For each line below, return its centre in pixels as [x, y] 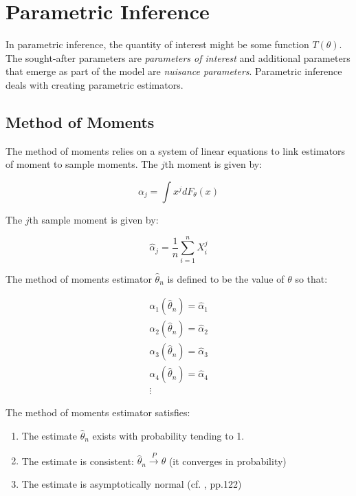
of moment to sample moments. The [82, 164]
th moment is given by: [213, 164]
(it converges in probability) [227, 461]
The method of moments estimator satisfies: [98, 412]
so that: [311, 278]
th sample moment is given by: [94, 219]
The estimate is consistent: [78, 461]
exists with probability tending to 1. [168, 435]
